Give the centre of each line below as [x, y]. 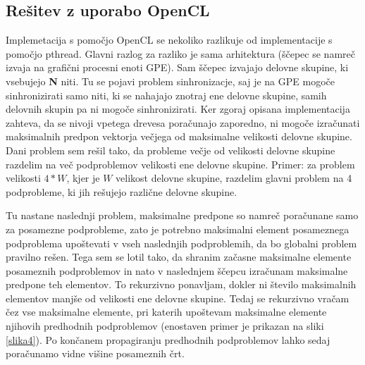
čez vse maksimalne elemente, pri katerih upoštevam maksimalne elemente [166, 312]
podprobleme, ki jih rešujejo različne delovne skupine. [122, 191]
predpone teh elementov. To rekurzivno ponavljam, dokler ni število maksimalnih [181, 284]
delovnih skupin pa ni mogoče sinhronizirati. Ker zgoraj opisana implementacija [178, 109]
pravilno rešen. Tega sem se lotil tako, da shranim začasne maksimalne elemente [179, 257]
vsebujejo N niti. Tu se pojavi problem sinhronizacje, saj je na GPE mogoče [170, 81]
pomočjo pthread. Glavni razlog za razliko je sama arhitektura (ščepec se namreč [180, 53]
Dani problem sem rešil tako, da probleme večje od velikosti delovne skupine [171, 150]
